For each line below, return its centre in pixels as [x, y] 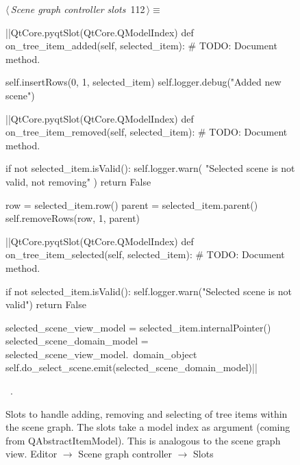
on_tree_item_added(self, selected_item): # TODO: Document [141, 46]
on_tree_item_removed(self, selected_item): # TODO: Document [147, 132]
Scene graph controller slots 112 [78, 9]
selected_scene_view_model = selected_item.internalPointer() [138, 327]
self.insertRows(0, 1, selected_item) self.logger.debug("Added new [143, 82]
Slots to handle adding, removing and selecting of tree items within [147, 413]
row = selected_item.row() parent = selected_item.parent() [132, 204]
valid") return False [46, 304]
